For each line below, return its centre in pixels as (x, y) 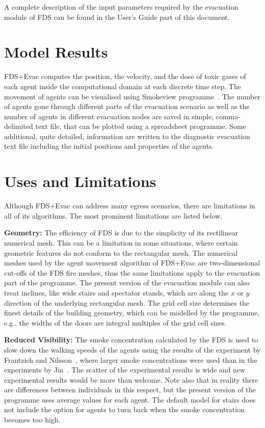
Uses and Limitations (80, 181)
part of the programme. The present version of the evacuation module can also (127, 283)
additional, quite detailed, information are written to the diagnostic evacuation (127, 136)
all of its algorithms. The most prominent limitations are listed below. (113, 215)
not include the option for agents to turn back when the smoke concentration (124, 409)
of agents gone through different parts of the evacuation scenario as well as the (127, 106)
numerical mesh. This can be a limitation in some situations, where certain (121, 242)
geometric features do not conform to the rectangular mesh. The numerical (121, 252)
